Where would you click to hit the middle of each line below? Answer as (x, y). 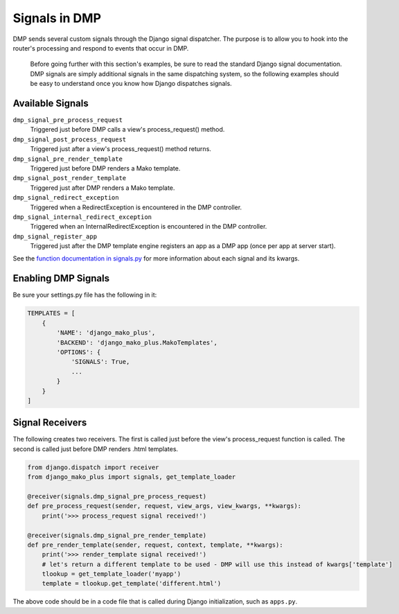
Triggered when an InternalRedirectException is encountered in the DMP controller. (149, 227)
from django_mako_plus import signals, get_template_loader (132, 477)
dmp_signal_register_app (55, 236)
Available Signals (51, 103)
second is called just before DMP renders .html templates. (96, 449)
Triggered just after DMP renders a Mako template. (103, 188)
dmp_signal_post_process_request (70, 139)
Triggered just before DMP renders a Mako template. (105, 168)
